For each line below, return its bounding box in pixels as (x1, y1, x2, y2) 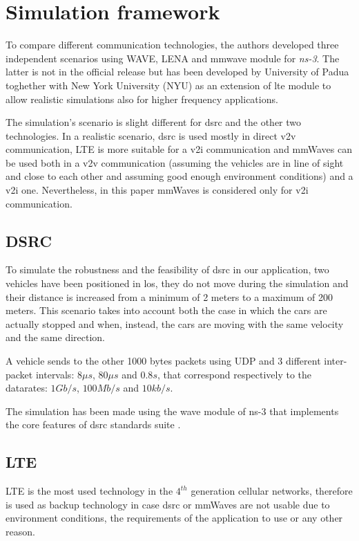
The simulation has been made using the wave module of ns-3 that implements (6, 403, 339, 418)
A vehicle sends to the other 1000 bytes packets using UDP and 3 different (6, 354, 321, 368)
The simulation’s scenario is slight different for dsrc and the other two (6, 115, 302, 129)
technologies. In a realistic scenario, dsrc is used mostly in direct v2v (6, 128, 296, 143)
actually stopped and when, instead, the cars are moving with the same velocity (6, 316, 344, 331)
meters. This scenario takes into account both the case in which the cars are (6, 303, 327, 318)
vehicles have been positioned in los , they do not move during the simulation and (6, 276, 349, 291)
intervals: (35, 367, 75, 381)
